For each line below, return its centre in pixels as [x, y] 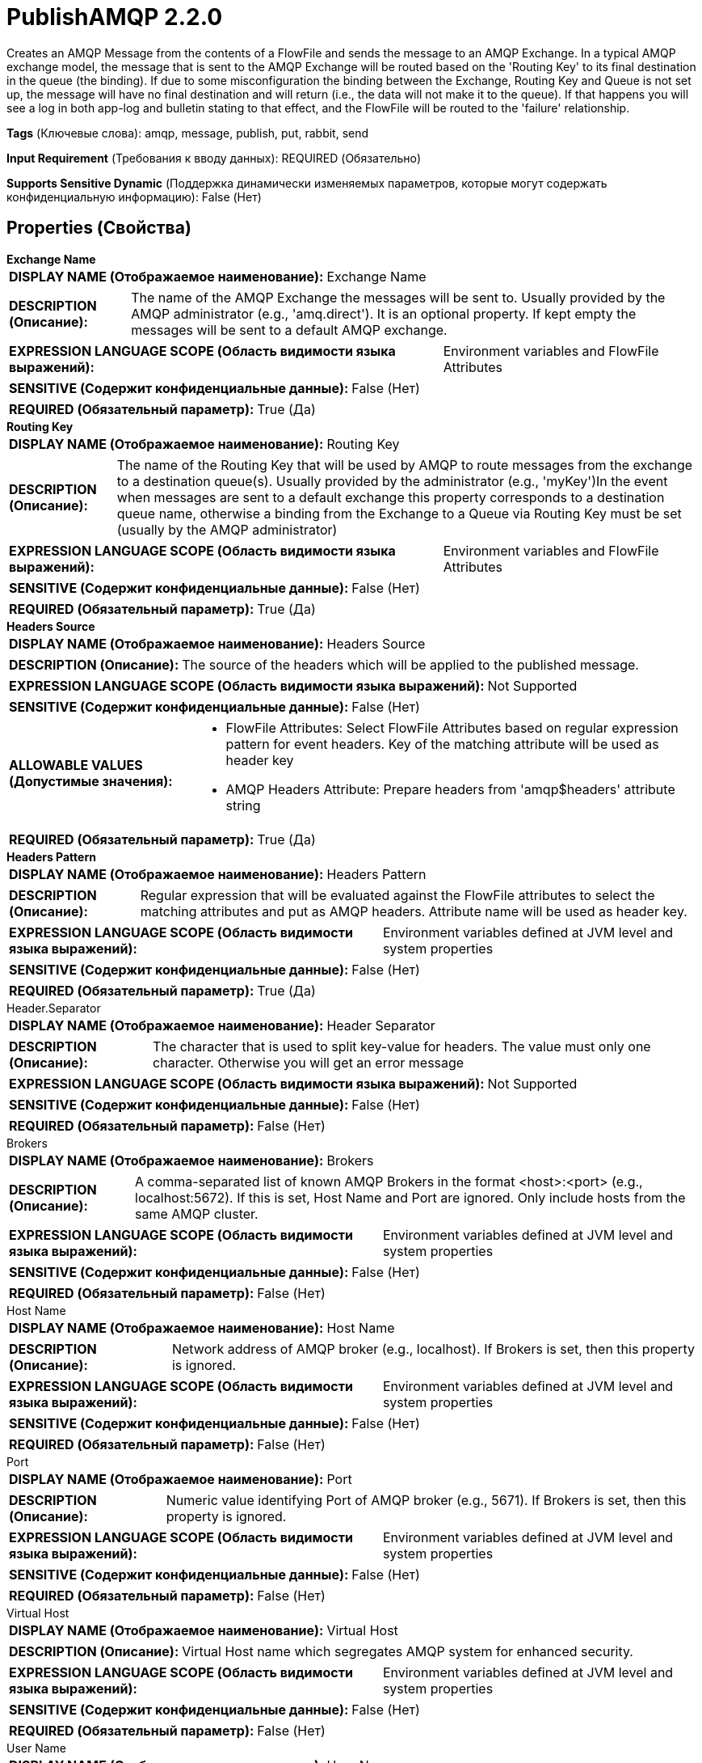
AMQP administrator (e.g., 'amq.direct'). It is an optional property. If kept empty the [384, 313]
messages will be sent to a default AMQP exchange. [289, 330]
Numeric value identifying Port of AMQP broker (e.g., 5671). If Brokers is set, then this [426, 1500]
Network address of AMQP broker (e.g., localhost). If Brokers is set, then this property [433, 1349]
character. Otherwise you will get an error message [309, 1062]
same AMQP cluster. [197, 1213]
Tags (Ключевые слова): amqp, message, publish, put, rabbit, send [188, 133]
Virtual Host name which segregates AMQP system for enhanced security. [408, 1651]
